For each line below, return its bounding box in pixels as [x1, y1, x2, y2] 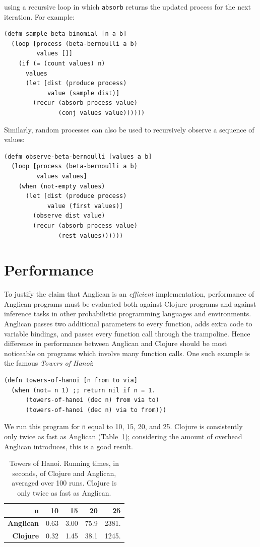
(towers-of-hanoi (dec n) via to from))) [25, 406, 167, 414]
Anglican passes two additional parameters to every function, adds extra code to [4, 318, 252, 329]
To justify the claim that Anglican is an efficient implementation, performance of [4, 289, 254, 299]
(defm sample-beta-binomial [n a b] [4, 30, 127, 38]
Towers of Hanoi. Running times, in [9, 458, 119, 468]
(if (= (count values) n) [18, 60, 105, 67]
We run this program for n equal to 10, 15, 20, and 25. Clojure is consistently [4, 421, 243, 432]
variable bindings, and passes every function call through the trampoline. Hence [4, 328, 250, 338]
